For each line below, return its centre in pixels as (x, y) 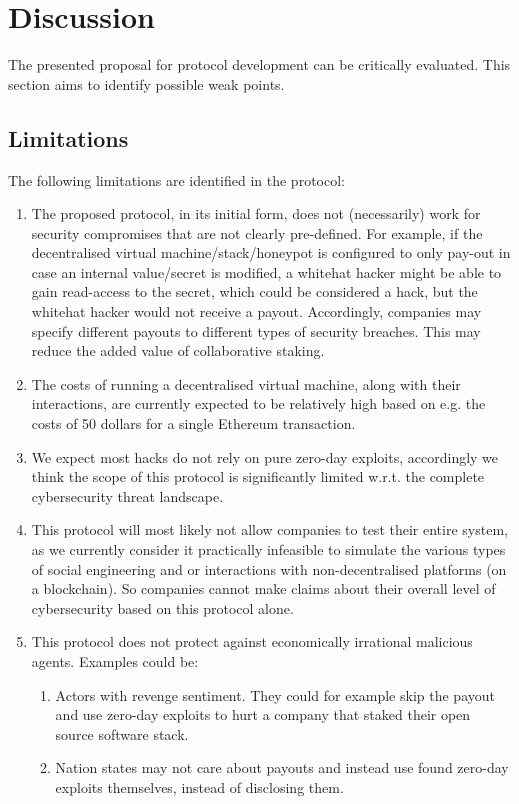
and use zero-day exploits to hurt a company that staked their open (263, 714)
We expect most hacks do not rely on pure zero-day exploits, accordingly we (265, 456)
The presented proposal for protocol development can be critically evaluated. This (259, 64)
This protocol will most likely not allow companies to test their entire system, (269, 529)
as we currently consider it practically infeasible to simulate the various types (268, 549)
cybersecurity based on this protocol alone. (162, 607)
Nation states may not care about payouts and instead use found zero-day (282, 767)
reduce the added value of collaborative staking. (178, 350)
